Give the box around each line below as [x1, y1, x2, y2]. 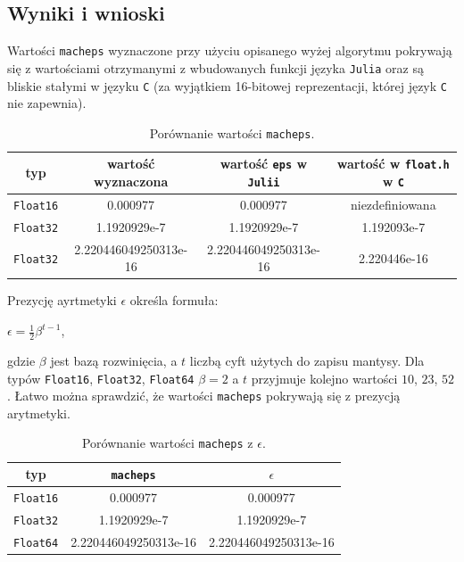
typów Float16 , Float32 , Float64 [7, 368, 195, 387]
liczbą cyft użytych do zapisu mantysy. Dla [189, 351, 425, 369]
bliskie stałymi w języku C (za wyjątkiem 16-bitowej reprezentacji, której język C [7, 76, 447, 95]
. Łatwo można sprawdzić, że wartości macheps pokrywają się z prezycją [7, 386, 401, 405]
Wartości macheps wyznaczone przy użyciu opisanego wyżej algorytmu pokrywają [7, 41, 452, 60]
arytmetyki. [7, 403, 70, 422]
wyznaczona [94, 172, 169, 191]
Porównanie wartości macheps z [81, 434, 253, 452]
